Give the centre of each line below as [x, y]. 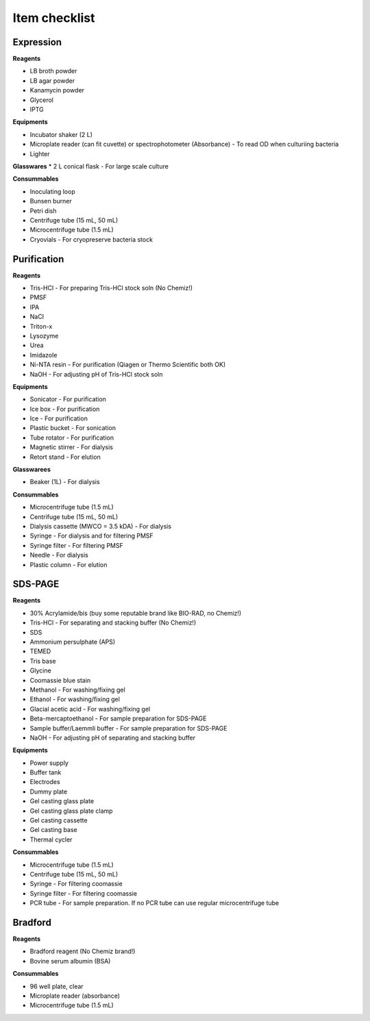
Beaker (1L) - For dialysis [65, 482]
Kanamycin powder [57, 90]
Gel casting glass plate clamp [71, 811]
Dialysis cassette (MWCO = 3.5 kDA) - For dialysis [100, 526]
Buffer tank [46, 772]
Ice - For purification [59, 418]
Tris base [43, 661]
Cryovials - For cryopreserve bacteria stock [91, 239]
